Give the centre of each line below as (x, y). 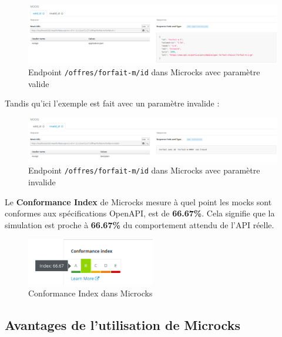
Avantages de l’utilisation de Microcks (122, 325)
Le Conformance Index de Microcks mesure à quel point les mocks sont (138, 201)
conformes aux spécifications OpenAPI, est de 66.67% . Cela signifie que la (140, 213)
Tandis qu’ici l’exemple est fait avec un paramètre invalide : (112, 103)
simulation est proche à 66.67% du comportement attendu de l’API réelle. (140, 224)
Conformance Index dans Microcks (90, 293)
